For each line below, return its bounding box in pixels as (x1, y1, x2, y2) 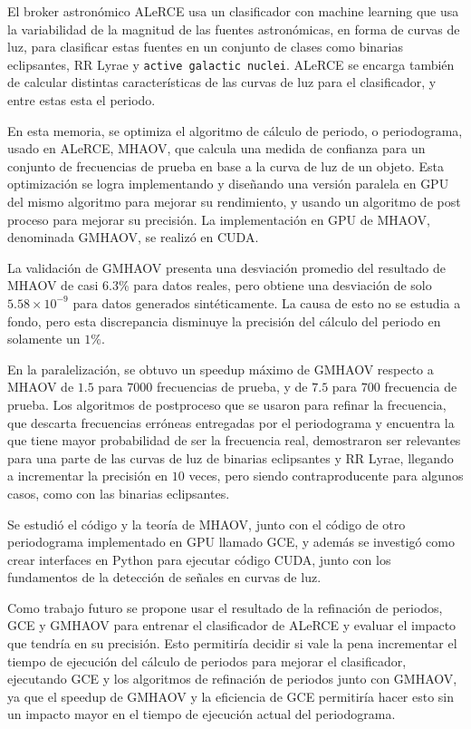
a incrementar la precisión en (7, 466, 168, 485)
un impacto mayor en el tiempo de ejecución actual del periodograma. (7, 705, 396, 724)
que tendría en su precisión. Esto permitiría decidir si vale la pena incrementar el (7, 634, 457, 653)
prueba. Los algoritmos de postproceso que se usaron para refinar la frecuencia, (7, 394, 447, 413)
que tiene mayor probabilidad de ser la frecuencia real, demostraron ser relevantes (7, 431, 461, 450)
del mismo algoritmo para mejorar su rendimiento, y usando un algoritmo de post (7, 192, 461, 210)
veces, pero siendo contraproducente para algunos (188, 466, 464, 485)
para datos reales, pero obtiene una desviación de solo (133, 276, 432, 295)
